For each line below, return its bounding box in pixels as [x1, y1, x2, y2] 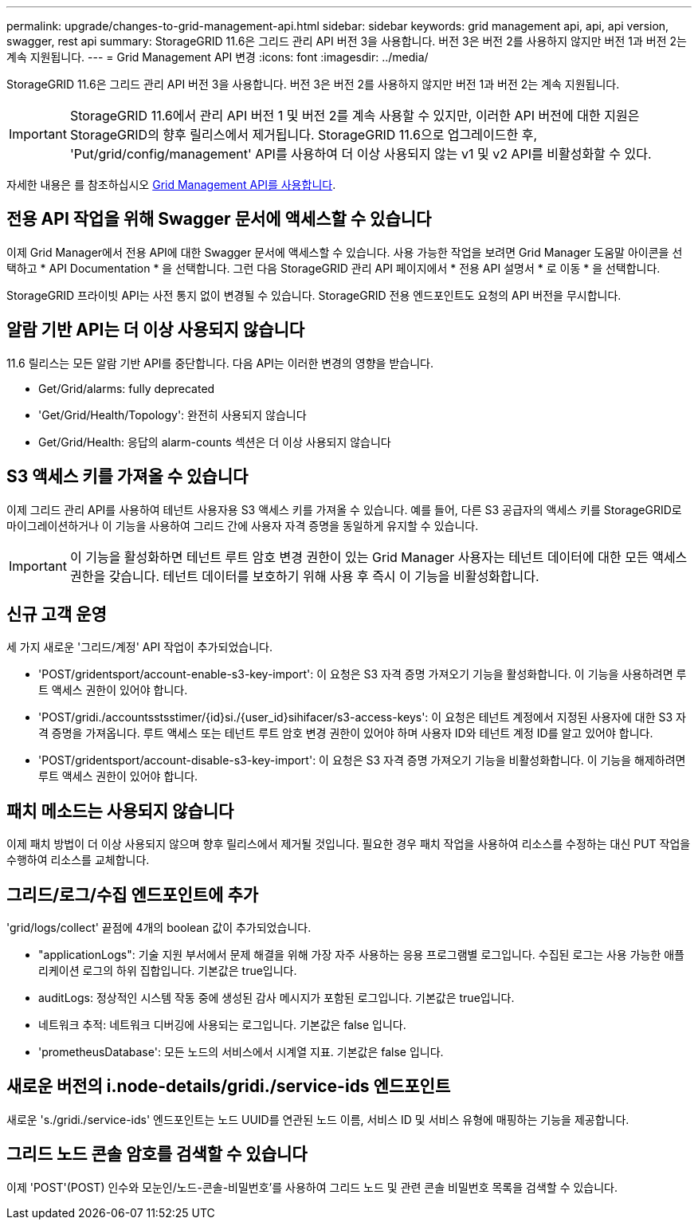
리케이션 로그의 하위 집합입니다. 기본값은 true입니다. [38, 964, 297, 978]
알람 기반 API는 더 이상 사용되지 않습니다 [6, 320, 305, 340]
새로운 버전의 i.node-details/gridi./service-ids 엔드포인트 [6, 1076, 451, 1097]
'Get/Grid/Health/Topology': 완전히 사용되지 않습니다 [38, 407, 307, 422]
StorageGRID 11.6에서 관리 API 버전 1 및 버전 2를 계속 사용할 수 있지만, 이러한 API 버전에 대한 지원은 [69, 108, 640, 124]
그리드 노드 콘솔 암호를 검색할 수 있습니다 [6, 1144, 308, 1165]
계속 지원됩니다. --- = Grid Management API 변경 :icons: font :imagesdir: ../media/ [6, 50, 429, 64]
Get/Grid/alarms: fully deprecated [38, 381, 215, 395]
